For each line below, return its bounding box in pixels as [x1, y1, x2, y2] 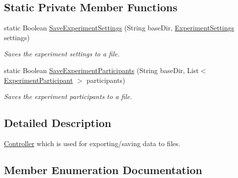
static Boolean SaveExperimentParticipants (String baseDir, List [4, 65, 199, 75]
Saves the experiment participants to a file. [4, 91, 132, 102]
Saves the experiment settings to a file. [4, 49, 120, 59]
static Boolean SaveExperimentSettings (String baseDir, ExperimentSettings [4, 23, 234, 33]
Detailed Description [4, 115, 112, 130]
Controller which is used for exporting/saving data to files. [4, 138, 180, 148]
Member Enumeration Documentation [4, 162, 203, 177]
